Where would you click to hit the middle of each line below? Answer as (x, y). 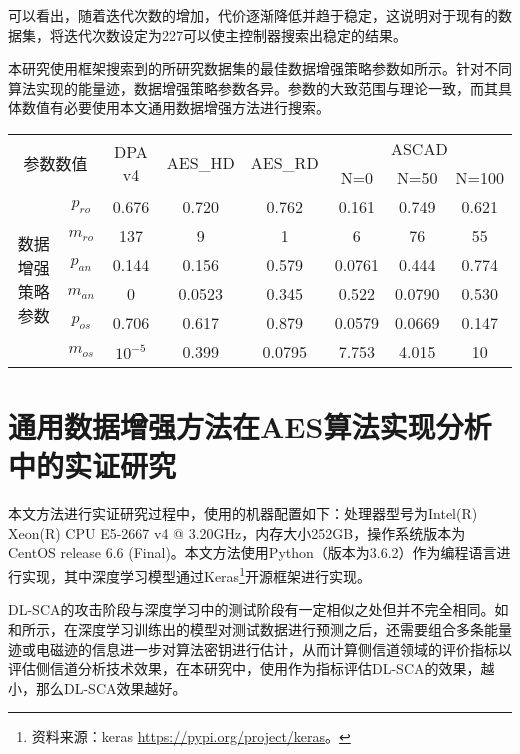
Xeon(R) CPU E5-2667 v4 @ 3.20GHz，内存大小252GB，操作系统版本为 (237, 532)
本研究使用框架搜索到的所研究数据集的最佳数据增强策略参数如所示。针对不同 (260, 68)
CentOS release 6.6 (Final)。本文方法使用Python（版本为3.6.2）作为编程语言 (252, 552)
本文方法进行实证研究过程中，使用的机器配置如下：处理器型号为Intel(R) (243, 513)
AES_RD (284, 163)
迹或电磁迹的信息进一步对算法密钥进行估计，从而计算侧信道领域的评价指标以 (260, 648)
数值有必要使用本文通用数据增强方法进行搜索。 (175, 107)
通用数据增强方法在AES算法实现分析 (250, 426)
